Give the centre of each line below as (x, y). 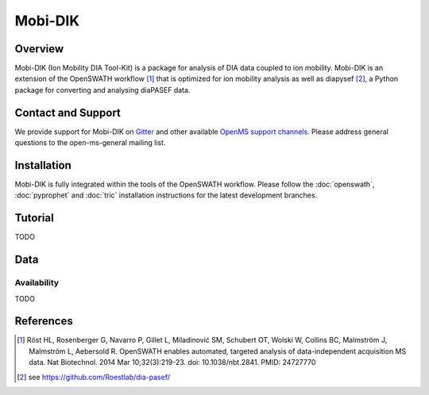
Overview (39, 49)
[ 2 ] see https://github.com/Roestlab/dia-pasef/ (94, 377)
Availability (37, 283)
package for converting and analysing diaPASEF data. (102, 90)
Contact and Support (68, 112)
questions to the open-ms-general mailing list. (90, 143)
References (44, 321)
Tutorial (35, 218)
